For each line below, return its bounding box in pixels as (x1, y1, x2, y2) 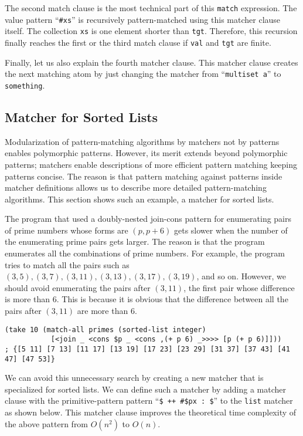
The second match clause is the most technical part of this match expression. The (5, 2, 297, 13)
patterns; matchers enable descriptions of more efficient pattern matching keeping (5, 158, 298, 170)
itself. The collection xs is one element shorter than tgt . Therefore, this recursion (5, 25, 298, 37)
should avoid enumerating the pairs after (5, 281, 151, 293)
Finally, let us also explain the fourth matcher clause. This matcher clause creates (5, 56, 298, 68)
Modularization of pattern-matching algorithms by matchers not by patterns (5, 135, 280, 147)
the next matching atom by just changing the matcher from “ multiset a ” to (5, 67, 281, 80)
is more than (5, 293, 50, 305)
